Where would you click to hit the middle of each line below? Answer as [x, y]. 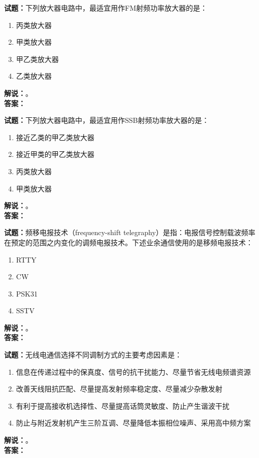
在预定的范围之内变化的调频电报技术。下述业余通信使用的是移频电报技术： [128, 242]
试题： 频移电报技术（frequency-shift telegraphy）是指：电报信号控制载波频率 [130, 232]
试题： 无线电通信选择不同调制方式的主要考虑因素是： [93, 355]
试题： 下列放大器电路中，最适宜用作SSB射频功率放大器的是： [107, 120]
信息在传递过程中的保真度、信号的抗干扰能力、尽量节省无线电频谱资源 [133, 371]
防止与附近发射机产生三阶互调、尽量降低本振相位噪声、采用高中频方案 [133, 423]
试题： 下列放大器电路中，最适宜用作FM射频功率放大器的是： [106, 8]
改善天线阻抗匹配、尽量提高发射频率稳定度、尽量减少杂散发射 [119, 389]
